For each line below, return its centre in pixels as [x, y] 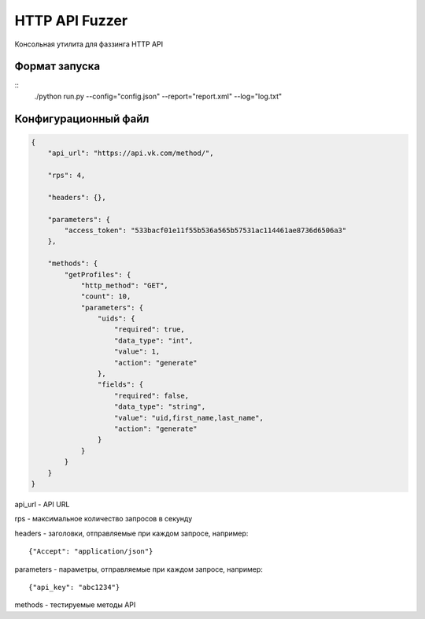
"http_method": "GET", [124, 285]
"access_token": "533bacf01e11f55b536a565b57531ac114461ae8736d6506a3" [205, 230]
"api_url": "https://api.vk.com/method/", [131, 153]
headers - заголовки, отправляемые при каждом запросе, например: [131, 533]
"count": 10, [106, 297]
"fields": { [120, 385]
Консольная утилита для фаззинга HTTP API [89, 44]
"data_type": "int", [154, 340]
